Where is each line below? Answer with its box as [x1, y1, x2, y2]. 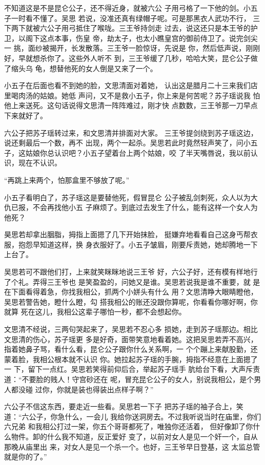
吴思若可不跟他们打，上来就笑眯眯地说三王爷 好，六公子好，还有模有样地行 [4, 266, 258, 277]
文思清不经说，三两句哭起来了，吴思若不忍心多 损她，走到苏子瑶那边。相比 [4, 324, 258, 334]
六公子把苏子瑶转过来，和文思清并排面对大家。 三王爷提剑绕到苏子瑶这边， [4, 127, 258, 138]
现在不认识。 [18, 157, 62, 168]
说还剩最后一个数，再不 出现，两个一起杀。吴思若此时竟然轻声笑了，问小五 [4, 137, 258, 148]
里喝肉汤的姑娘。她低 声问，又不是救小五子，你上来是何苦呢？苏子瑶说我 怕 [4, 90, 260, 100]
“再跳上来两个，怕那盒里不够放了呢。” [4, 174, 130, 185]
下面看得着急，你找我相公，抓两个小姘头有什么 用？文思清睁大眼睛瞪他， [11, 286, 258, 297]
